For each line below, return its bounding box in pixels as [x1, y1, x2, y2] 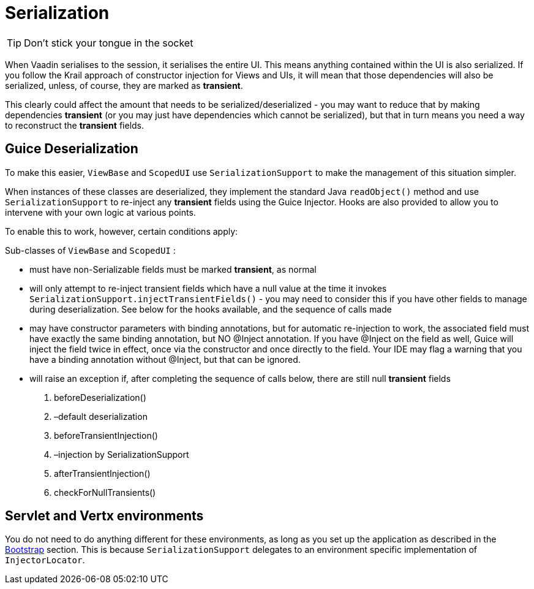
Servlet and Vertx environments [5, 508, 204, 524]
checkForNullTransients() [54, 487, 156, 498]
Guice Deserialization [5, 141, 138, 157]
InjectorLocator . [5, 555, 85, 566]
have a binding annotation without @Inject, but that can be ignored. [29, 354, 301, 365]
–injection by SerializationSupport [54, 449, 189, 460]
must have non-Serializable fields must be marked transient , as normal [29, 264, 317, 275]
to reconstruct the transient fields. [5, 120, 145, 131]
